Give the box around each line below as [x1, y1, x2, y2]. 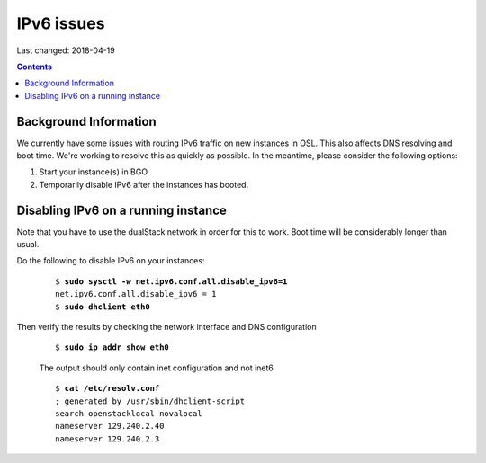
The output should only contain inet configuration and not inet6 [39, 362, 274, 373]
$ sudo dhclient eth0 [55, 301, 150, 312]
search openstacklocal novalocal [55, 409, 202, 418]
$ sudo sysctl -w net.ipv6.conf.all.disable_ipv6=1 [55, 276, 288, 287]
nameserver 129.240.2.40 [55, 421, 165, 432]
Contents [16, 61, 53, 72]
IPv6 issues [16, 13, 105, 33]
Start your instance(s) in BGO [39, 166, 148, 177]
